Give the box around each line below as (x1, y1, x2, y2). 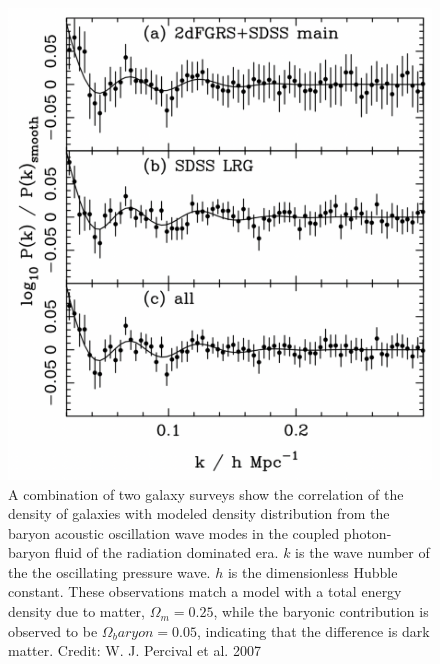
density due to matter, (8, 601, 146, 622)
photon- (343, 522, 392, 543)
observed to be (8, 620, 98, 641)
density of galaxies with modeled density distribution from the (8, 503, 390, 524)
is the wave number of (295, 542, 430, 563)
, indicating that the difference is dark (197, 620, 430, 641)
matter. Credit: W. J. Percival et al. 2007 (8, 640, 261, 661)
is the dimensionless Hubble (227, 561, 398, 582)
